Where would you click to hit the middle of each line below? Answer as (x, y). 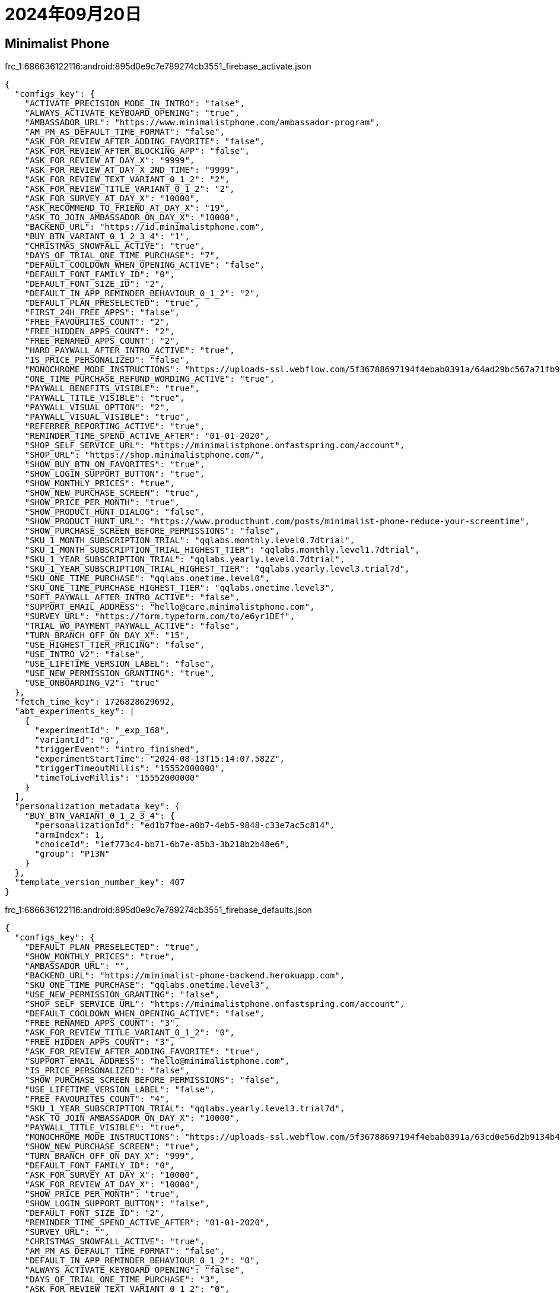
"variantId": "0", (77, 740)
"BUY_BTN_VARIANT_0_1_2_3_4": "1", (107, 237)
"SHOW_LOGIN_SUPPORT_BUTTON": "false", (117, 1204)
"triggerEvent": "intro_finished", (117, 750)
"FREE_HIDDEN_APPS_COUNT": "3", (100, 1042)
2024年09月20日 (73, 14)
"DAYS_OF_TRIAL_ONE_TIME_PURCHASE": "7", (122, 256)
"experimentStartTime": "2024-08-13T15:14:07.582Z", (160, 759)
